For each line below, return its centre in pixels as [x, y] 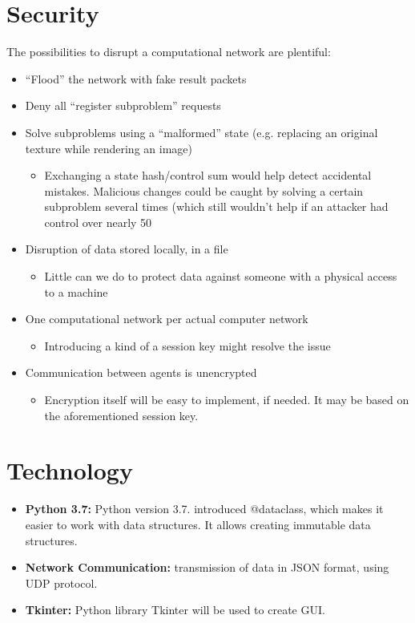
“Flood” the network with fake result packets [136, 78]
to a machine [76, 291]
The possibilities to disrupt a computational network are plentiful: [169, 52]
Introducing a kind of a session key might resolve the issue [187, 345]
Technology [70, 470]
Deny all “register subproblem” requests [123, 105]
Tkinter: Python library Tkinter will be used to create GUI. [175, 610]
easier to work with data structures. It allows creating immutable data [198, 524]
